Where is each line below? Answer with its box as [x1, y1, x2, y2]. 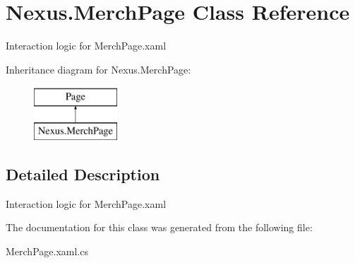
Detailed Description [6, 163, 160, 185]
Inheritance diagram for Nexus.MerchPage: [6, 62, 191, 76]
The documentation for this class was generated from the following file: [6, 220, 313, 235]
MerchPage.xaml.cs [6, 243, 88, 258]
